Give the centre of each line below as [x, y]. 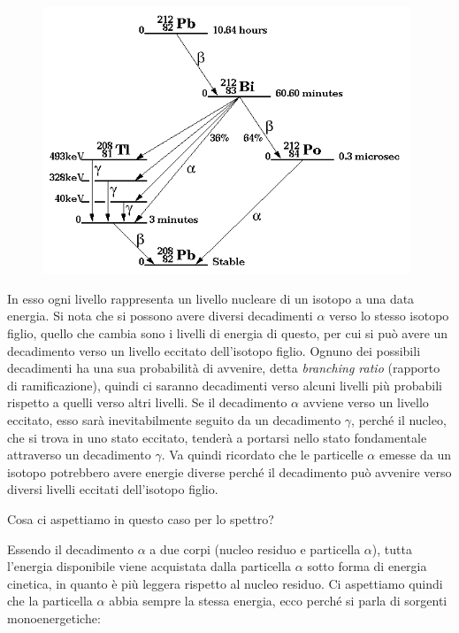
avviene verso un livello [366, 402]
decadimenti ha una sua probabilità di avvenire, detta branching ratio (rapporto [224, 368]
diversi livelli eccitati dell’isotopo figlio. [113, 489]
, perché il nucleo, [399, 419]
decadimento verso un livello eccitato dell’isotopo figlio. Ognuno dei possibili [214, 350]
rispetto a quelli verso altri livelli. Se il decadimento [147, 402]
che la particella [50, 601]
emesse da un [415, 455]
